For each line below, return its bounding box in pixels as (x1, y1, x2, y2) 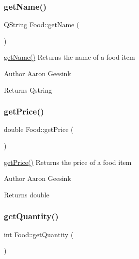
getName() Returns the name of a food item (4, 52, 135, 62)
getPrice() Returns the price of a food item (4, 157, 132, 167)
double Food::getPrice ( (4, 124, 74, 134)
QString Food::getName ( (4, 19, 79, 30)
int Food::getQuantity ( (4, 229, 74, 239)
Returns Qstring (4, 84, 52, 95)
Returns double (4, 189, 49, 199)
